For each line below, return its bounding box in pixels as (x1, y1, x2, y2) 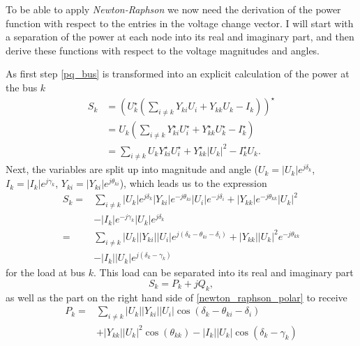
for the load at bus (6, 265, 86, 280)
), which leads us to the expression (119, 176, 267, 190)
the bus (6, 80, 38, 94)
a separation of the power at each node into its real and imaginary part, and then (6, 29, 354, 44)
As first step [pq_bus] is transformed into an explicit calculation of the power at (6, 66, 350, 81)
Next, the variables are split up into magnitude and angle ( (6, 162, 258, 176)
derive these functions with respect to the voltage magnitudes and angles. (6, 43, 320, 57)
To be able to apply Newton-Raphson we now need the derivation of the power (6, 2, 341, 16)
